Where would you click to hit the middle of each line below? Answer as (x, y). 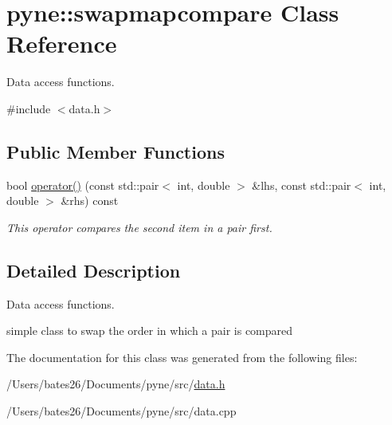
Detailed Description (94, 270)
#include (29, 108)
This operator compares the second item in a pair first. (139, 227)
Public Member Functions (116, 151)
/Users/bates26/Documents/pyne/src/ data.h (116, 384)
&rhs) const (90, 201)
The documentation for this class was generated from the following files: (182, 357)
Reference (62, 43)
